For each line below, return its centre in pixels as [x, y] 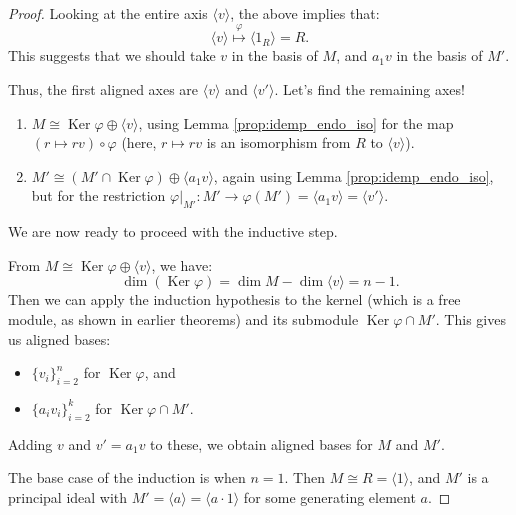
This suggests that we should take [112, 55]
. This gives [470, 318]
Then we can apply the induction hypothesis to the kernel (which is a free [234, 299]
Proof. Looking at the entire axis [108, 13]
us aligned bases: [59, 338]
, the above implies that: [305, 13]
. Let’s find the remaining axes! [369, 88]
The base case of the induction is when [127, 477]
